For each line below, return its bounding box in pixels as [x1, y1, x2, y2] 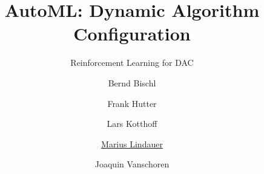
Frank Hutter [107, 97, 157, 109]
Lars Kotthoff [107, 117, 157, 130]
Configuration [73, 21, 191, 46]
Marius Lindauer [101, 137, 163, 150]
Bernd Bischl [108, 76, 156, 89]
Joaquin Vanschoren [94, 158, 170, 170]
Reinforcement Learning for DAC [70, 56, 194, 69]
